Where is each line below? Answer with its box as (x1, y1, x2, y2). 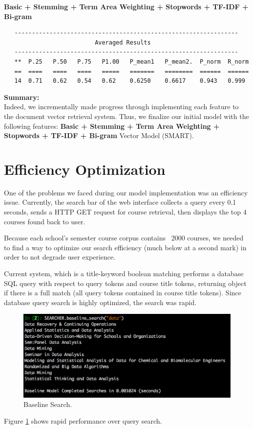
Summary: (4, 92, 40, 102)
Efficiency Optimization (4, 159, 166, 179)
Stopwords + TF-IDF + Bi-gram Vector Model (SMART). (4, 130, 194, 141)
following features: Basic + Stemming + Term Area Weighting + (4, 120, 220, 131)
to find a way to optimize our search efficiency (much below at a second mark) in (4, 242, 247, 252)
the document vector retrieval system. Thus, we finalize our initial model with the (4, 111, 249, 121)
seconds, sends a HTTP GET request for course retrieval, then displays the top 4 (4, 207, 247, 217)
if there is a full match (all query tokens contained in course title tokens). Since (4, 287, 241, 298)
